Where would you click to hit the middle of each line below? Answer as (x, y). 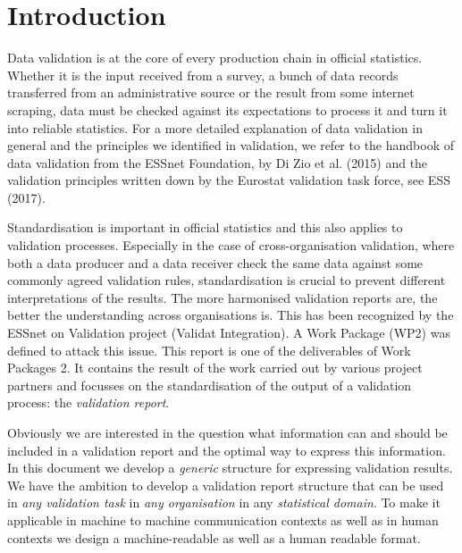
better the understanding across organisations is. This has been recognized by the (231, 315)
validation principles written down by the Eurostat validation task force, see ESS (229, 180)
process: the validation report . (88, 402)
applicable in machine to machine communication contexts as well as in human (223, 519)
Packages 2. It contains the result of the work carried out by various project (215, 368)
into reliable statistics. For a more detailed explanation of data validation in (215, 127)
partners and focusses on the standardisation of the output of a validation (210, 385)
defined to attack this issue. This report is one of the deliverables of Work (209, 350)
